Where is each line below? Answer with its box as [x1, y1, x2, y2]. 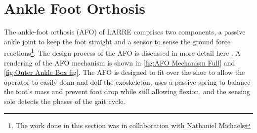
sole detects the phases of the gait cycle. [4, 96, 126, 106]
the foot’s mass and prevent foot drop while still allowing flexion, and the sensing [4, 86, 250, 97]
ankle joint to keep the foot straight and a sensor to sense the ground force [4, 36, 231, 46]
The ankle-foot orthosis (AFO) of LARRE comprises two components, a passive [4, 27, 246, 37]
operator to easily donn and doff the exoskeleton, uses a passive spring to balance [4, 76, 251, 87]
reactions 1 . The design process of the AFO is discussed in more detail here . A [4, 46, 241, 58]
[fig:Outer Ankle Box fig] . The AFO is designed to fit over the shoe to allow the [4, 67, 245, 77]
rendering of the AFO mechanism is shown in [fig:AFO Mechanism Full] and [4, 57, 235, 67]
